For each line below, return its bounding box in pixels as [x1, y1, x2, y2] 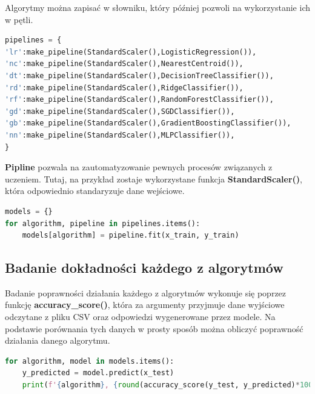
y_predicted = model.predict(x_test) [22, 369, 174, 378]
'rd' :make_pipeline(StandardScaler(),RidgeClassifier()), [5, 83, 244, 92]
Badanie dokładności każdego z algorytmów [5, 258, 283, 277]
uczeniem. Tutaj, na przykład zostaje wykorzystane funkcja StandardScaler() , [5, 172, 302, 185]
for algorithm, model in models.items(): [5, 356, 174, 366]
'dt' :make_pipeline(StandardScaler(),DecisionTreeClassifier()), [5, 71, 274, 80]
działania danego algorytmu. [5, 334, 110, 347]
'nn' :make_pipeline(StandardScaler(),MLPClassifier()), [5, 130, 235, 139]
